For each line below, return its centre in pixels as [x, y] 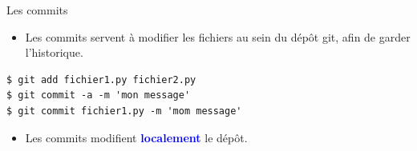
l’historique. [54, 52]
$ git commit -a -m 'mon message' [99, 95]
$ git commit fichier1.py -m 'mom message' [124, 111]
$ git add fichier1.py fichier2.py [101, 79]
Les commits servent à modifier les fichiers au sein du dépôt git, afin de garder [218, 36]
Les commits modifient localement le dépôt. [136, 137]
